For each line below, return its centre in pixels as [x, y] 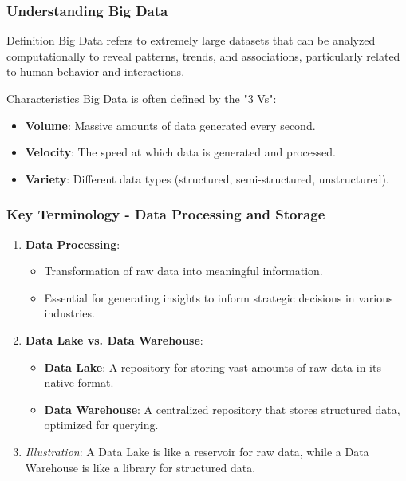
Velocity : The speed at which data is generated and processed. [180, 152]
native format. [79, 382]
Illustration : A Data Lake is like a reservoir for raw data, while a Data [197, 451]
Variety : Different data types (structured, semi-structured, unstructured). [207, 178]
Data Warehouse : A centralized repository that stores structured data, [222, 409]
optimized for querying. [101, 425]
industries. [69, 313]
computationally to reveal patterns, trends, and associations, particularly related [203, 55]
